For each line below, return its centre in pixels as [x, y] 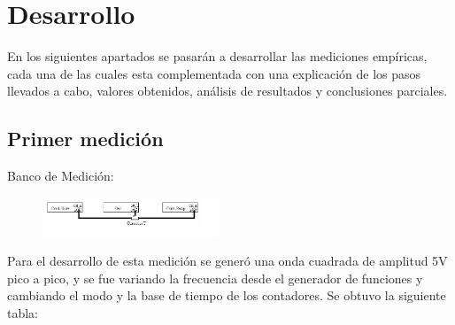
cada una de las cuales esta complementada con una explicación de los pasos [214, 73]
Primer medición [85, 139]
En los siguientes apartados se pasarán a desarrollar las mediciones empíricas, [217, 56]
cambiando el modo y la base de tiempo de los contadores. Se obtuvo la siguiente [227, 295]
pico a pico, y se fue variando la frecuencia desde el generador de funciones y [215, 278]
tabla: [23, 312]
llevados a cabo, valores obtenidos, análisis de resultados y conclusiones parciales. [227, 91]
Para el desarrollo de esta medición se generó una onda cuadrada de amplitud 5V [227, 261]
